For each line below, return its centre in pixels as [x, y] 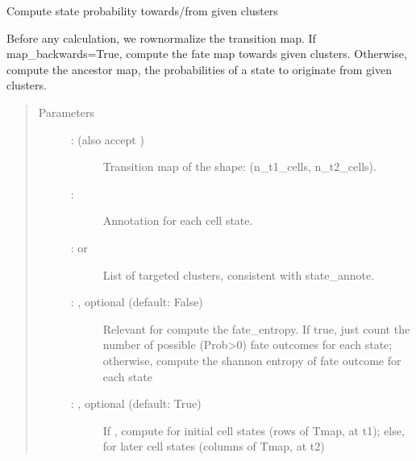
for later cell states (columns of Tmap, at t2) [214, 446]
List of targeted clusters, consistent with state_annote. [239, 274]
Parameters [66, 112]
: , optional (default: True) [136, 403]
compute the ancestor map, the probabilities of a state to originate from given [199, 69]
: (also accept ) [107, 139]
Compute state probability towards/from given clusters [142, 10]
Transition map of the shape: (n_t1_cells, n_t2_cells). [239, 166]
